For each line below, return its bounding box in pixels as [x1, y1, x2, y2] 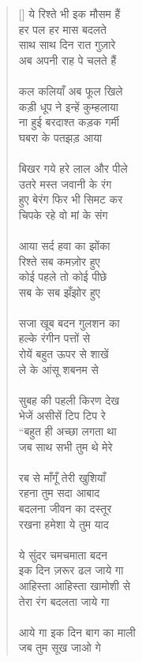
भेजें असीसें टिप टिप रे [18, 407, 106, 424]
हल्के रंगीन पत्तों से [18, 330, 91, 346]
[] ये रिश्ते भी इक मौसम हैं [18, 6, 121, 21]
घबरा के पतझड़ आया [18, 129, 103, 145]
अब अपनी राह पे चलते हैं [18, 51, 117, 68]
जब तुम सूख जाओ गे [18, 639, 101, 656]
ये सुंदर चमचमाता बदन [18, 546, 107, 563]
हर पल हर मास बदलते [18, 21, 106, 37]
